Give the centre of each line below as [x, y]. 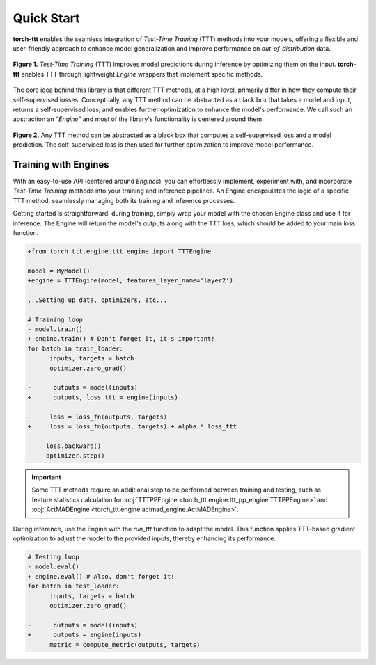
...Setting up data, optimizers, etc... [97, 300]
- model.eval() [53, 567]
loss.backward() [73, 446]
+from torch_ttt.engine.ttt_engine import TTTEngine [119, 251]
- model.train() [55, 329]
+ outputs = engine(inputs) [85, 635]
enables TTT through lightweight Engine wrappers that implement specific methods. [142, 74]
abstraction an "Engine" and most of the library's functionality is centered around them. [138, 119]
